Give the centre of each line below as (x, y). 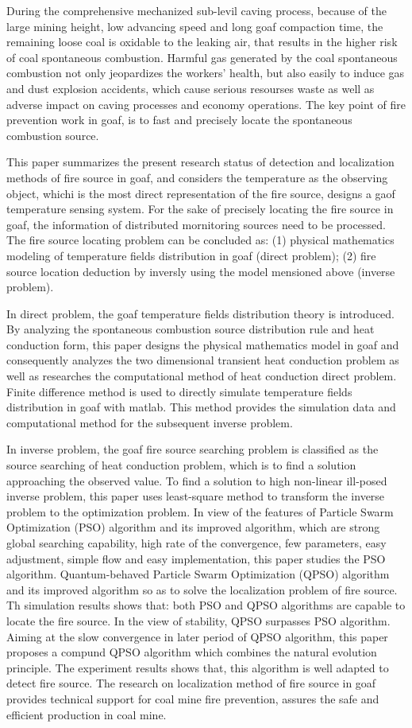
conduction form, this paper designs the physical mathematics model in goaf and (203, 344)
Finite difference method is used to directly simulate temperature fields (179, 391)
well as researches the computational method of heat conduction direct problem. (202, 376)
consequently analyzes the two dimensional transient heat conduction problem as (203, 360)
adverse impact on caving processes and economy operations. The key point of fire (206, 104)
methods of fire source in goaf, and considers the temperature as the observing (197, 177)
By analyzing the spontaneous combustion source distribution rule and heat (191, 329)
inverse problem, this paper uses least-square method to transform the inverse (196, 496)
